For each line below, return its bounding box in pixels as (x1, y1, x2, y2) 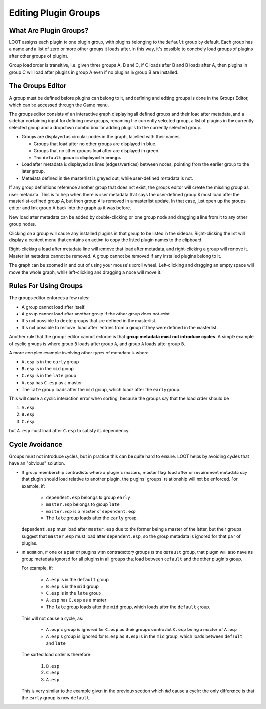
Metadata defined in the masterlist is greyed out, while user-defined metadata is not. (21, 175, 193, 181)
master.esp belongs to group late (46, 501, 120, 507)
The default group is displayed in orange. (33, 155, 122, 160)
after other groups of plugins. (9, 53, 69, 59)
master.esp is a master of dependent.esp (46, 508, 136, 514)
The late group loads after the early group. (46, 515, 138, 521)
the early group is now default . (21, 695, 91, 701)
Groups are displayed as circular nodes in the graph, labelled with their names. (21, 134, 181, 140)
